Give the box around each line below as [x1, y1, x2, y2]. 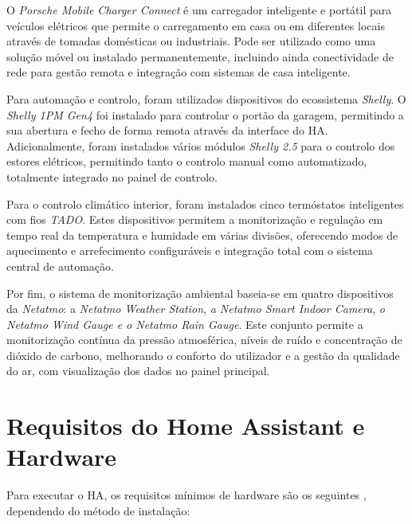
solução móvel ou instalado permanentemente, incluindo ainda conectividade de [6, 48, 394, 65]
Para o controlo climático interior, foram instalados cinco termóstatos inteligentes [6, 195, 404, 212]
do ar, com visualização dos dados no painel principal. [6, 362, 270, 379]
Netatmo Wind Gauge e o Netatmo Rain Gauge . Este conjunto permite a [6, 315, 363, 332]
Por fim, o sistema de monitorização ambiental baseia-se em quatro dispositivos [6, 284, 394, 301]
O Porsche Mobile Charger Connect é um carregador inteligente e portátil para [6, 2, 392, 18]
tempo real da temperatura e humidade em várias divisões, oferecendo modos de [6, 226, 398, 243]
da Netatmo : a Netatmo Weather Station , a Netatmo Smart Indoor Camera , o [6, 300, 385, 317]
